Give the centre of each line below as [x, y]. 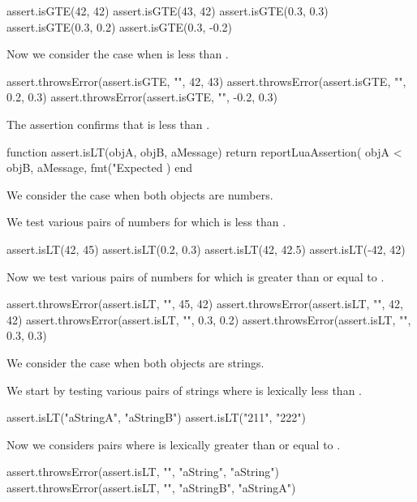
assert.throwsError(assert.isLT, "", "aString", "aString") [143, 472]
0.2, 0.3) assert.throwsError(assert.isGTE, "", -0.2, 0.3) [142, 97]
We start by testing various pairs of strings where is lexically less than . [184, 390]
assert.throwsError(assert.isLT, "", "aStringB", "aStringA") [151, 487]
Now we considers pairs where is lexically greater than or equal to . [174, 444]
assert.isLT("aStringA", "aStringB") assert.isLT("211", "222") [156, 417]
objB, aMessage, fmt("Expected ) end [99, 167]
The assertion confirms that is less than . [108, 124]
